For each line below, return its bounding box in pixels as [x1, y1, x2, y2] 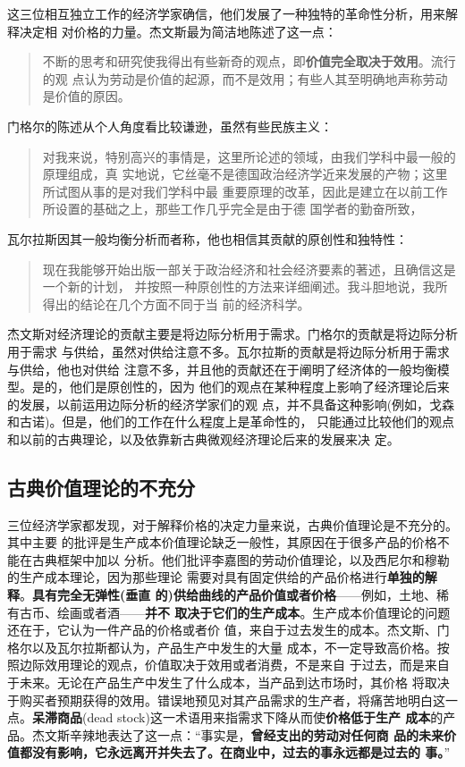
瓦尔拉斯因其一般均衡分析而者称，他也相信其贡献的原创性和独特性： [7, 229, 408, 248]
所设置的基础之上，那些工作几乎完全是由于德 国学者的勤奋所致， [42, 199, 423, 218]
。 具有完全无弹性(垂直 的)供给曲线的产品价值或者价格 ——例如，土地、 [20, 586, 436, 604]
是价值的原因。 [42, 87, 131, 105]
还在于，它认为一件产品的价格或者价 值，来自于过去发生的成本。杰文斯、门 [7, 620, 450, 639]
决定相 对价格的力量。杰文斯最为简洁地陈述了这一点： [19, 21, 337, 40]
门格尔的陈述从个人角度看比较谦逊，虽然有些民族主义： [7, 116, 333, 135]
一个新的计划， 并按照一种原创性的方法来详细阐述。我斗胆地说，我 [42, 277, 435, 296]
